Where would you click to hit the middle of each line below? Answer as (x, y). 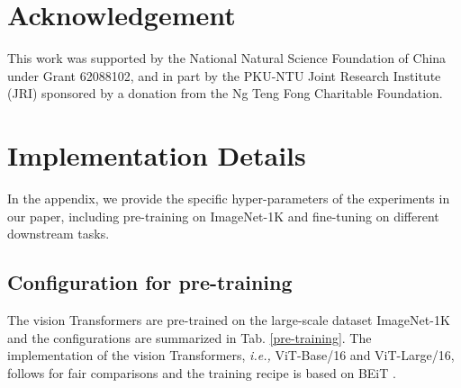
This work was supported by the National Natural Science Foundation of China (227, 58)
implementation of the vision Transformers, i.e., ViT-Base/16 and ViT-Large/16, (231, 355)
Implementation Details (157, 155)
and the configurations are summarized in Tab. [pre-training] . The (190, 337)
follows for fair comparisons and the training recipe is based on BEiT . (202, 372)
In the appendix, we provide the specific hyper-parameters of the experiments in (229, 199)
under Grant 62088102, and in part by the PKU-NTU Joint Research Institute (224, 75)
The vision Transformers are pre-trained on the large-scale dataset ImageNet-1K (229, 320)
